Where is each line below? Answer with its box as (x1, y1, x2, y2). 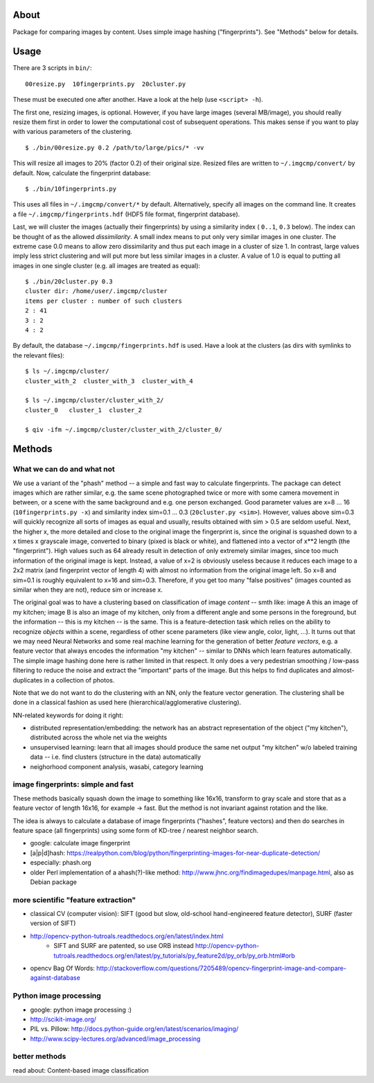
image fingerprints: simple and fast (12, 780, 134, 789)
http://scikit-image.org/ (30, 1015, 97, 1023)
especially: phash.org (30, 859, 91, 867)
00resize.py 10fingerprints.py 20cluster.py (25, 80, 186, 88)
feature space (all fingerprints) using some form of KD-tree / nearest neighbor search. (12, 826, 259, 834)
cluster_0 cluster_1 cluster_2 (25, 406, 142, 414)
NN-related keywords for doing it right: (12, 711, 124, 719)
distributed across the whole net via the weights (30, 733, 168, 741)
